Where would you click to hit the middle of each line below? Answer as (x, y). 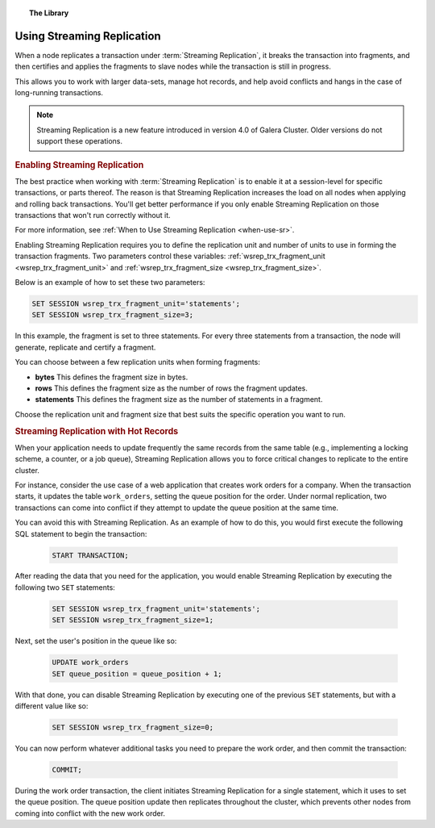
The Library (49, 13)
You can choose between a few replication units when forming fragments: (138, 362)
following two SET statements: (65, 587)
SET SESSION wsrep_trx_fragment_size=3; (112, 315)
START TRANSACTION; (90, 555)
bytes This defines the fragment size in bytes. (112, 377)
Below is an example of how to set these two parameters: (110, 282)
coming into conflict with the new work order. (90, 813)
